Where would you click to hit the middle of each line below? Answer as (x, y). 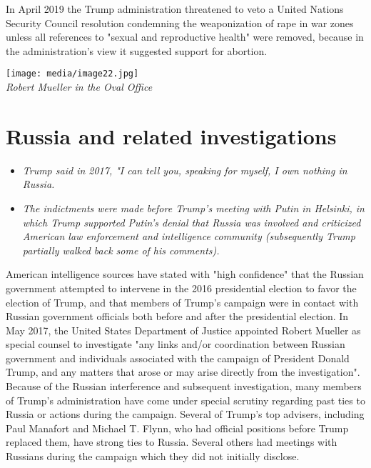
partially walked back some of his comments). (121, 250)
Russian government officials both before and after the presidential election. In (177, 316)
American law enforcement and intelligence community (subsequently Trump (189, 236)
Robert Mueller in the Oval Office (79, 87)
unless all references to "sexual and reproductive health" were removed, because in (185, 37)
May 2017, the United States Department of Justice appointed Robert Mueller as (183, 330)
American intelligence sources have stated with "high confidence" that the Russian (185, 274)
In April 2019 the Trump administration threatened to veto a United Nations (175, 9)
